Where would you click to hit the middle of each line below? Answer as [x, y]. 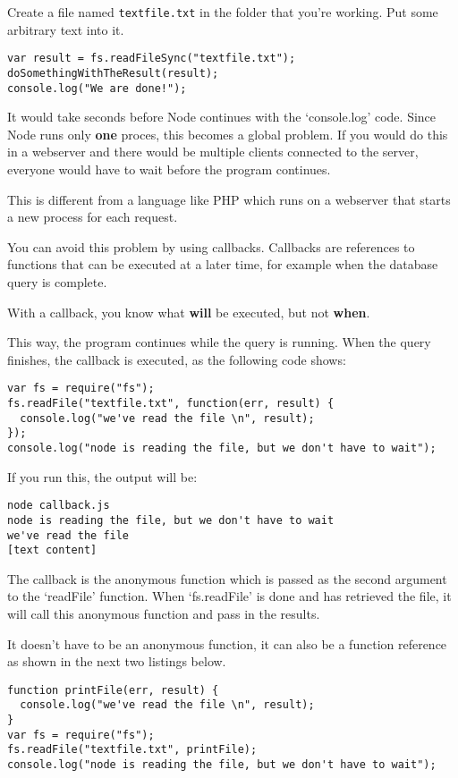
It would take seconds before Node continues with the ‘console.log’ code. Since [222, 117]
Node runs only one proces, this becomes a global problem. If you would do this [228, 134]
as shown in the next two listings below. [117, 661]
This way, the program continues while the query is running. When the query [219, 342]
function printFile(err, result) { [113, 690]
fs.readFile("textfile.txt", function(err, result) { [171, 403]
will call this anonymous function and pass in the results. [164, 614]
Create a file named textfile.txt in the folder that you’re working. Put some [223, 12]
